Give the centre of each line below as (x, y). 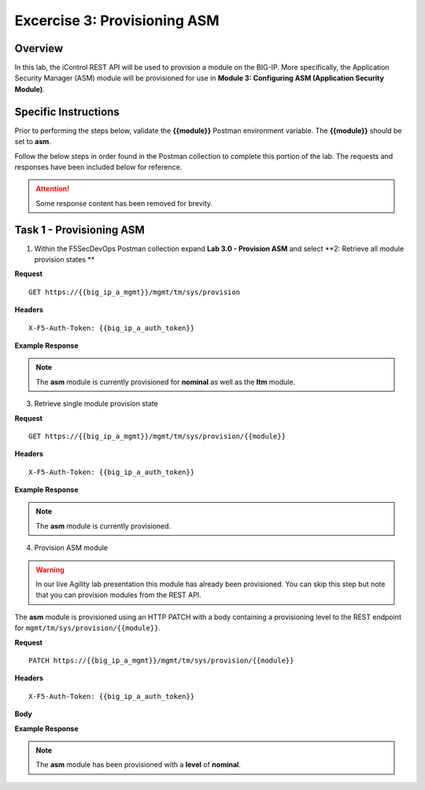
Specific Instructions (67, 111)
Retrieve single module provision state (96, 404)
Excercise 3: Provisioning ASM (117, 20)
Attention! (53, 189)
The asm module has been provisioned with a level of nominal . (139, 765)
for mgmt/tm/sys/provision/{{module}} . (88, 628)
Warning (50, 570)
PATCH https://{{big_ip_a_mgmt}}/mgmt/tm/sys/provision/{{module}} (161, 660)
